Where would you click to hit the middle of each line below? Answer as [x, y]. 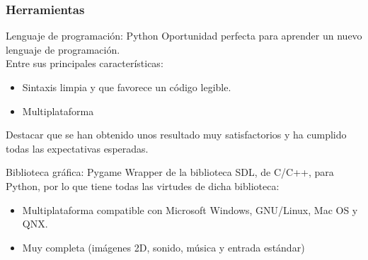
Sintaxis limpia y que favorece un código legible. [127, 87]
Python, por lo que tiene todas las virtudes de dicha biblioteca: [143, 185]
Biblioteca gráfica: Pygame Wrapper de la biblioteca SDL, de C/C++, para [170, 172]
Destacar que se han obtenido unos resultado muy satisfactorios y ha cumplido [176, 135]
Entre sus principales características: [85, 63]
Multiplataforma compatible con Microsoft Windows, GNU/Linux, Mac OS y [190, 209]
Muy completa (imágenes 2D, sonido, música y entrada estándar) [163, 247]
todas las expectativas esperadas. [77, 148]
